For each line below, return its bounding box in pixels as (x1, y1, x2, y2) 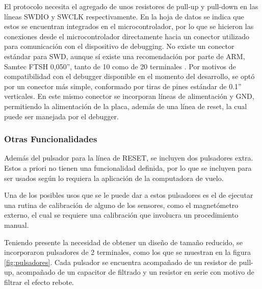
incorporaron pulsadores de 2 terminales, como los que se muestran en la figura (4, 247, 251, 257)
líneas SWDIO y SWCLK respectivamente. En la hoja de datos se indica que (4, 11, 244, 21)
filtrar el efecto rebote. (4, 276, 74, 287)
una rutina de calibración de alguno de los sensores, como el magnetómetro (4, 199, 239, 210)
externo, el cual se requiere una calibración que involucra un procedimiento (4, 209, 239, 220)
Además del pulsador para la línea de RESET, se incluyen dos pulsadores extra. (4, 152, 253, 163)
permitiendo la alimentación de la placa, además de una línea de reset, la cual (4, 100, 247, 111)
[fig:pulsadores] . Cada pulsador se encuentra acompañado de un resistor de (4, 256, 237, 267)
